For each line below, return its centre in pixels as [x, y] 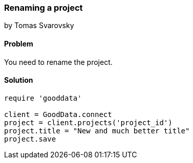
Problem [19, 43]
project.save [30, 139]
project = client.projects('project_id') [88, 122]
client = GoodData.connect [58, 114]
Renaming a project [44, 8]
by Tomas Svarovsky [39, 26]
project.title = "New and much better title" [97, 131]
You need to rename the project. [58, 62]
